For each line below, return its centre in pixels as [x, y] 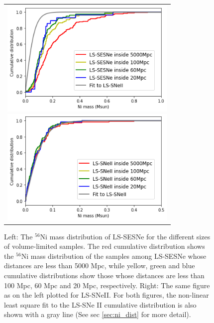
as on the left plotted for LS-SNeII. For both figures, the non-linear [107, 295]
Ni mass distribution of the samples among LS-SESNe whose [114, 256]
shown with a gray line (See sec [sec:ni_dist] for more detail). [98, 314]
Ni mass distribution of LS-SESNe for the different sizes [125, 236]
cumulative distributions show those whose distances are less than [104, 275]
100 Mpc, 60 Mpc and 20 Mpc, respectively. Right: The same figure [107, 285]
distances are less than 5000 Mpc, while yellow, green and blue [100, 266]
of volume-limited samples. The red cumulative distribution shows [105, 246]
